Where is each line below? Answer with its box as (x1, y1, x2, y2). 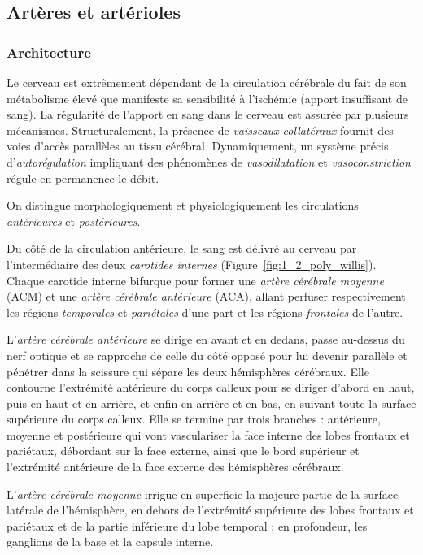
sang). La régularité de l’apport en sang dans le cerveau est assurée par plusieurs (7, 106, 409, 123)
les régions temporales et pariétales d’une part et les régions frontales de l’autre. (7, 303, 403, 320)
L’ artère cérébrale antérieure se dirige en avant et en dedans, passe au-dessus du (7, 331, 405, 348)
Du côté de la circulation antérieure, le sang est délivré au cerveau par (7, 240, 357, 257)
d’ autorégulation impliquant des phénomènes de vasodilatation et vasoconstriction (7, 153, 411, 170)
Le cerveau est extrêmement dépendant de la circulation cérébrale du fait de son (7, 74, 407, 90)
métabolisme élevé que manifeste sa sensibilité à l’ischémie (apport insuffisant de (7, 89, 408, 106)
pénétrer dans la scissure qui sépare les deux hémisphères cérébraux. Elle (7, 362, 369, 379)
